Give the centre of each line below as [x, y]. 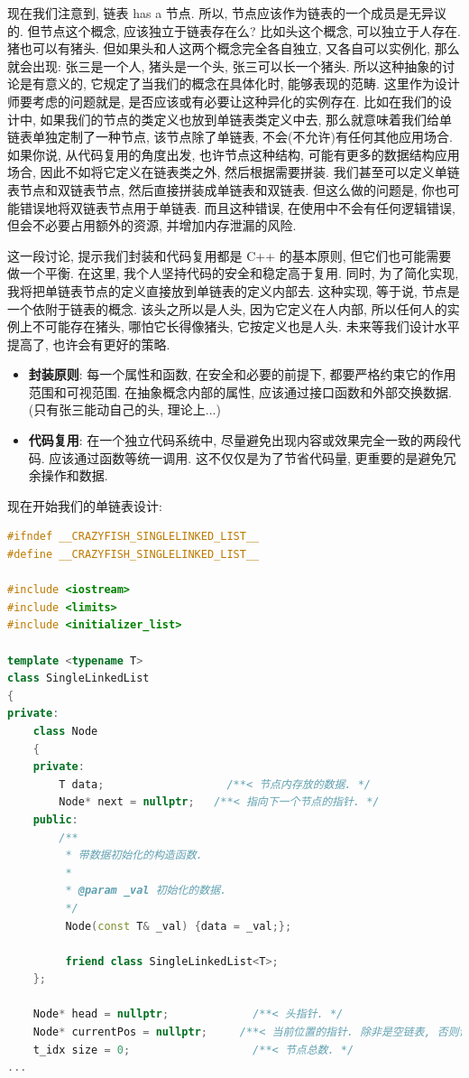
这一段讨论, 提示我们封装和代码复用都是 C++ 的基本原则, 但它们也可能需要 [230, 255]
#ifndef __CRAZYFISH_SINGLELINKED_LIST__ [133, 537]
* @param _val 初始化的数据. [146, 891]
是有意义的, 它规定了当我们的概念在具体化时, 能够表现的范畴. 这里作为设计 [239, 84]
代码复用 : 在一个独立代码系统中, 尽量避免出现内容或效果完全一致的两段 [238, 440]
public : [55, 819]
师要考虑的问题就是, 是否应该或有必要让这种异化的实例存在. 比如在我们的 [224, 101]
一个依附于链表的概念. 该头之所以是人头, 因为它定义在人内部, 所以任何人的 [227, 308]
